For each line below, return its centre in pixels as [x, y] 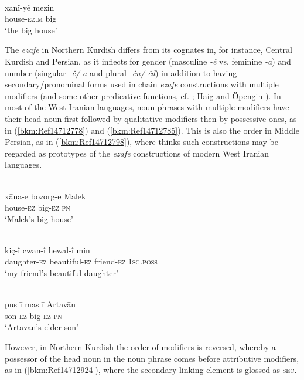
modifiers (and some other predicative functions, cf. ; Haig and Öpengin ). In [143, 95]
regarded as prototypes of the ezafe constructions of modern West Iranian [137, 153]
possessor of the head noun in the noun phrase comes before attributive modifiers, [152, 358]
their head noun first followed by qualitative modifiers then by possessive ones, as [151, 118]
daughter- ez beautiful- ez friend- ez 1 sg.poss [81, 261]
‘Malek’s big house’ [39, 218]
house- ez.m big [31, 18]
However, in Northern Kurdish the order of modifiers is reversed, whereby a [140, 347]
